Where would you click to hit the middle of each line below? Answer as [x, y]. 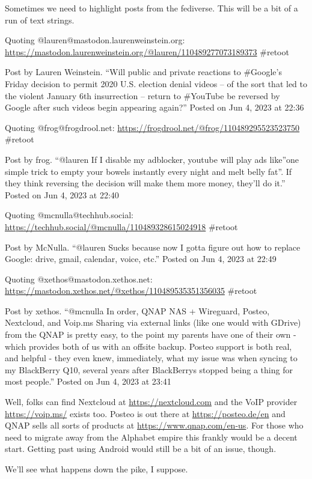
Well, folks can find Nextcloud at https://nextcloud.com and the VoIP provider [151, 402]
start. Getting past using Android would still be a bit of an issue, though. [141, 449]
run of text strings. [40, 20]
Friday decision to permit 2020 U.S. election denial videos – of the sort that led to [156, 83]
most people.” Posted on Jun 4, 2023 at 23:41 [88, 381]
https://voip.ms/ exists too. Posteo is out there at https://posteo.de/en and [145, 413]
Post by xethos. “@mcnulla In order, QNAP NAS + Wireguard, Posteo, [137, 310]
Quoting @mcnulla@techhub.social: [69, 215]
